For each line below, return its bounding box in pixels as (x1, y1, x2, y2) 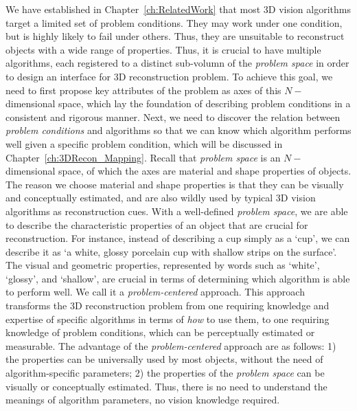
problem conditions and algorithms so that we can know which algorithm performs (5, 123, 352, 137)
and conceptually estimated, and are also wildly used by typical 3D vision (5, 190, 316, 205)
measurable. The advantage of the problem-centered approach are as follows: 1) (5, 338, 336, 353)
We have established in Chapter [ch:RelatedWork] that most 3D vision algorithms (5, 2, 351, 16)
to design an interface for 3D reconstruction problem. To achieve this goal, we (5, 69, 333, 83)
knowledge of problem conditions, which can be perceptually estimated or (5, 325, 315, 340)
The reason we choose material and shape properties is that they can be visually (5, 177, 344, 191)
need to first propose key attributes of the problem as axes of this (5, 82, 281, 97)
